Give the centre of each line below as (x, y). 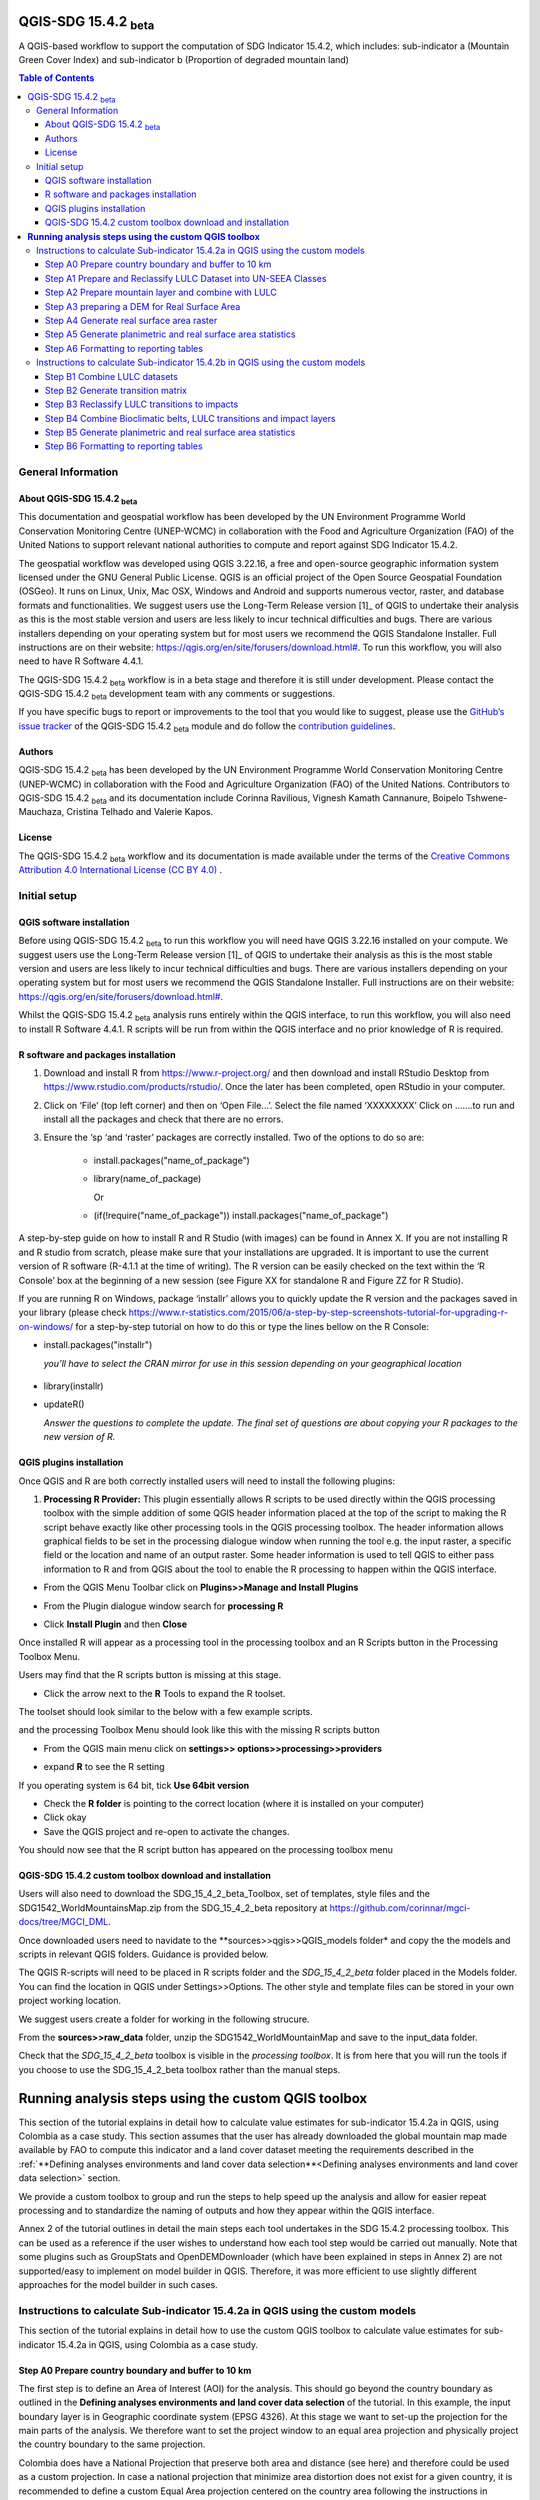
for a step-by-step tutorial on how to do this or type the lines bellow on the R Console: (252, 1326)
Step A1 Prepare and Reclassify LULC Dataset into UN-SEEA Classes (186, 278)
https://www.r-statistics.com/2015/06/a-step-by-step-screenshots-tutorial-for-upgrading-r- (318, 1312)
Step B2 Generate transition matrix (116, 390)
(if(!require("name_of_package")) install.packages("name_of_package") (241, 1216)
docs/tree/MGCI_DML (63, 1922)
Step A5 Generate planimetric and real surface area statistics (170, 334)
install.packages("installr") (98, 1345)
